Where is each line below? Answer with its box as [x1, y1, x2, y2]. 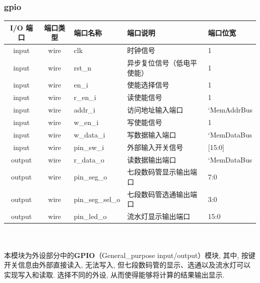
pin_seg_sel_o [73, 193, 120, 204]
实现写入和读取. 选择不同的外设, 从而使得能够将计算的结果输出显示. [4, 269, 224, 279]
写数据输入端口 [127, 129, 176, 139]
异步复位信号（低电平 [127, 57, 197, 67]
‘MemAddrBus [208, 104, 252, 115]
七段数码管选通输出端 [127, 188, 197, 199]
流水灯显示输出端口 [127, 211, 190, 221]
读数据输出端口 [127, 154, 176, 164]
